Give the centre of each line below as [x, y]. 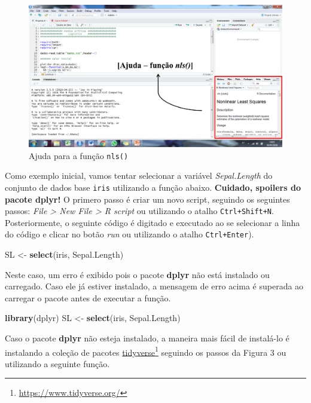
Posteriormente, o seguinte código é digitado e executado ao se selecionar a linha [153, 222]
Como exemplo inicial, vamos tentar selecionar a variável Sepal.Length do [139, 175]
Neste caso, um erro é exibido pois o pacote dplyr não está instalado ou [137, 274]
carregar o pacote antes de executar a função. [88, 297]
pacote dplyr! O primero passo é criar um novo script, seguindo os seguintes [147, 199]
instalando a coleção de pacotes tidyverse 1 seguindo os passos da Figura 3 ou [146, 351]
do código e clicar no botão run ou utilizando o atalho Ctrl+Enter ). [129, 234]
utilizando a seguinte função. [57, 363]
